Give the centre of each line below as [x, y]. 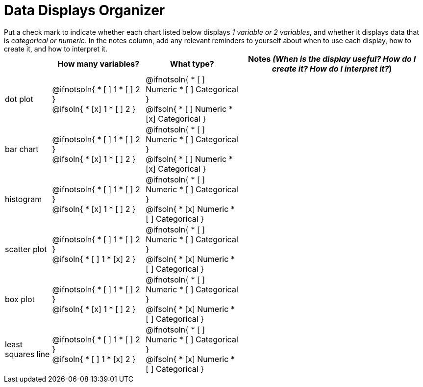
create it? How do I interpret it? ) [332, 68]
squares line [27, 354]
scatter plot [26, 249]
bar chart [22, 149]
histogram [24, 199]
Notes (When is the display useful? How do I [332, 59]
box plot [20, 299]
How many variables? [99, 64]
